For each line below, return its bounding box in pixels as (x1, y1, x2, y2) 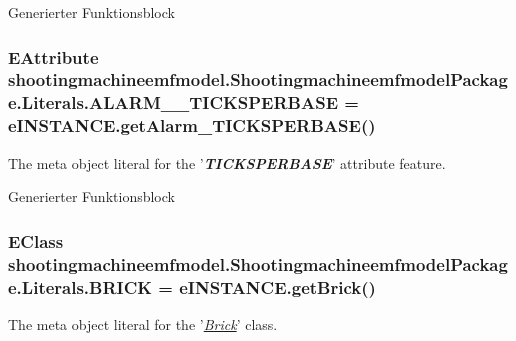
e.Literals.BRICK (8, 274, 153, 299)
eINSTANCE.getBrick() (179, 274, 376, 299)
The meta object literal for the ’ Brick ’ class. (8, 313, 278, 334)
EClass (8, 228, 64, 253)
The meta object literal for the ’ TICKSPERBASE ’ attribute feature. (8, 152, 446, 173)
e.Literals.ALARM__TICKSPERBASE (8, 90, 339, 115)
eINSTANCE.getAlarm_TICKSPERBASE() (8, 113, 376, 138)
